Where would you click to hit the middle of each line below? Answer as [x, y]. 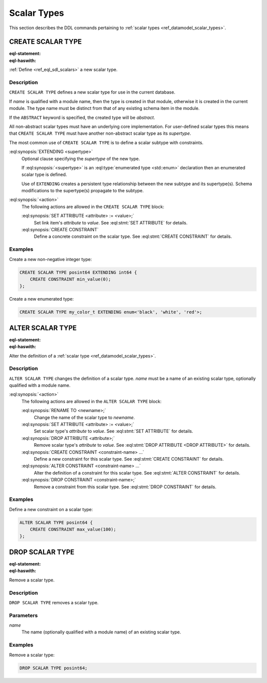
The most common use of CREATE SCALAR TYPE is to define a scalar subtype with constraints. [106, 142]
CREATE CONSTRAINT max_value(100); [73, 529]
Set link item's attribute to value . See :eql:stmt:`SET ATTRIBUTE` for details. [111, 222]
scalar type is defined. [44, 175]
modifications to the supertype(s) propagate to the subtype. [83, 191]
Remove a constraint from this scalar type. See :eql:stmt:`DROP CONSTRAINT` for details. [125, 487]
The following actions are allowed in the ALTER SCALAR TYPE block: [91, 401]
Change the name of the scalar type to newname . [85, 417]
